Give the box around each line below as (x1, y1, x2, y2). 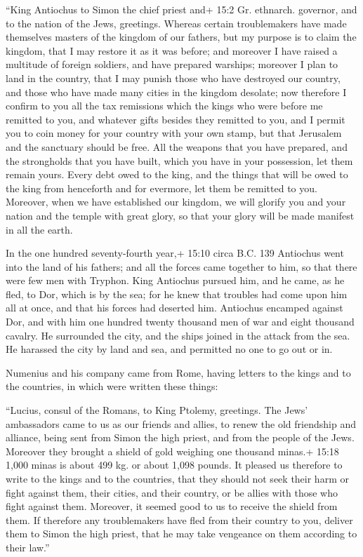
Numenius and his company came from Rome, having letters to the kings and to (6, 365, 351, 380)
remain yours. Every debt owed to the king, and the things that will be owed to (6, 167, 348, 182)
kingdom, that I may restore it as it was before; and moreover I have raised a (6, 43, 338, 58)
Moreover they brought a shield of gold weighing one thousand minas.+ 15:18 (6, 443, 339, 458)
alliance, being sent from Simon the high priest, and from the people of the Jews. (6, 430, 355, 445)
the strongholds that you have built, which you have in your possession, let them (6, 153, 353, 168)
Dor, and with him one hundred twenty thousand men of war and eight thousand (6, 314, 355, 329)
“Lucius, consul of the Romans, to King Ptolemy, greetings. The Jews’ (6, 403, 308, 417)
